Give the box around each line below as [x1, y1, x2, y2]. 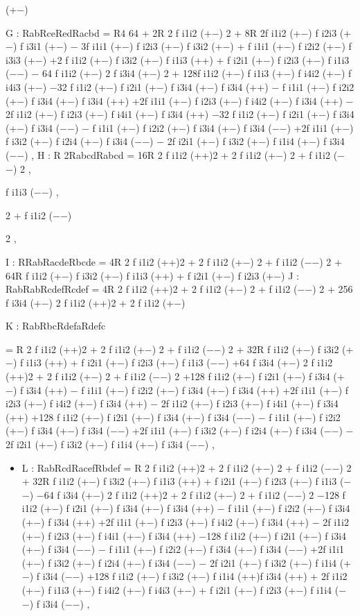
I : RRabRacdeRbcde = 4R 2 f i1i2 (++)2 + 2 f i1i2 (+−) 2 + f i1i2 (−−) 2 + [6, 254, 342, 268]
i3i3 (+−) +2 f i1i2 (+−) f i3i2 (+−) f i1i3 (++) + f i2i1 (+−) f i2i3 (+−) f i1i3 [6, 52, 350, 67]
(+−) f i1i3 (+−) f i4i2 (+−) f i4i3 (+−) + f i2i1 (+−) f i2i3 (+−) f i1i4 [21, 582, 332, 597]
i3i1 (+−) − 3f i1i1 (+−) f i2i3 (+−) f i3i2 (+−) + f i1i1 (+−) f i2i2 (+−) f [26, 39, 352, 53]
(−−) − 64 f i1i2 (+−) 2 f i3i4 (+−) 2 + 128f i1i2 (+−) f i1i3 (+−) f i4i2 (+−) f [6, 66, 352, 80]
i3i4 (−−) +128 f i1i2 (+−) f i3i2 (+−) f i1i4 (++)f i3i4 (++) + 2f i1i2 [42, 569, 348, 583]
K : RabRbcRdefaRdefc [6, 318, 106, 333]
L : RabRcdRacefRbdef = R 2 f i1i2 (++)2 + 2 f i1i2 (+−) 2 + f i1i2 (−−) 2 [21, 460, 352, 474]
